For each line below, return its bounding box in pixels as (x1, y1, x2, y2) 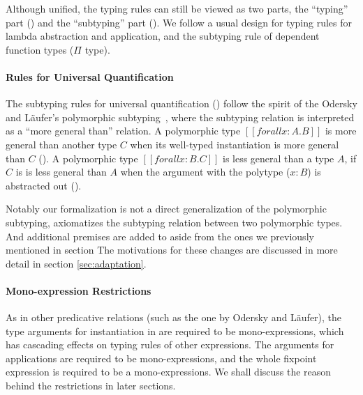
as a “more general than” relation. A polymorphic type (6, 123, 241, 138)
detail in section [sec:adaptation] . (6, 256, 147, 270)
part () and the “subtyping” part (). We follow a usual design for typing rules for (6, 15, 353, 29)
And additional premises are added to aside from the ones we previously (6, 229, 314, 243)
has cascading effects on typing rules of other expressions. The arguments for (6, 337, 334, 352)
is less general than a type (222, 150, 334, 165)
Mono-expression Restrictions (6, 283, 151, 297)
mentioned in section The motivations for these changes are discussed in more (6, 242, 338, 257)
